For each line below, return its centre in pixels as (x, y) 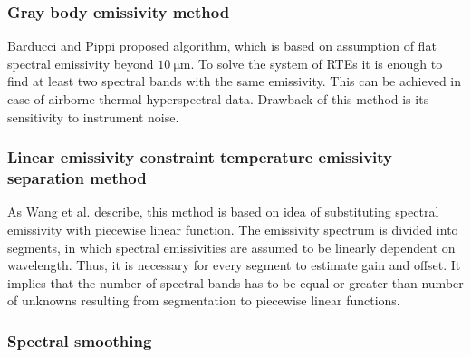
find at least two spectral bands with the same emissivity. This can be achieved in (235, 81)
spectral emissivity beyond (81, 63)
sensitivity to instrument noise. (93, 116)
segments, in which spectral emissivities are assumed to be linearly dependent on (231, 247)
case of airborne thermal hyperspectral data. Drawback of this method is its (218, 99)
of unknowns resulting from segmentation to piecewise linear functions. (204, 300)
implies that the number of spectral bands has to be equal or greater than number (235, 282)
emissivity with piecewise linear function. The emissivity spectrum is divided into (233, 229)
